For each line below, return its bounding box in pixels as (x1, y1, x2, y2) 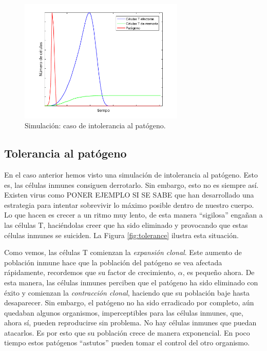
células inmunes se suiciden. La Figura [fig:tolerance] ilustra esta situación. (4, 229, 239, 240)
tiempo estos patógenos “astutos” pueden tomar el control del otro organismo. (4, 337, 250, 348)
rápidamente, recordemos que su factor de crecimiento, (4, 267, 176, 278)
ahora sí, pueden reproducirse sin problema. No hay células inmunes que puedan (4, 317, 257, 328)
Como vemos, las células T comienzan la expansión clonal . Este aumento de (4, 247, 242, 258)
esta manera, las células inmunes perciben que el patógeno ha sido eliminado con (4, 277, 258, 287)
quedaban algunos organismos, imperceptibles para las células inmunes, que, (4, 307, 243, 318)
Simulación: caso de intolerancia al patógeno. (25, 120, 166, 131)
